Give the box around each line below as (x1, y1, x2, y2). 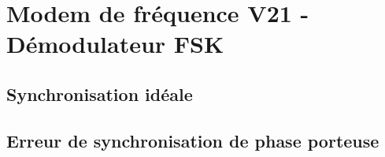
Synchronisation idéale (6, 81, 193, 106)
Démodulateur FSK (6, 28, 224, 60)
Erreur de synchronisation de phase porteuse (6, 128, 379, 152)
